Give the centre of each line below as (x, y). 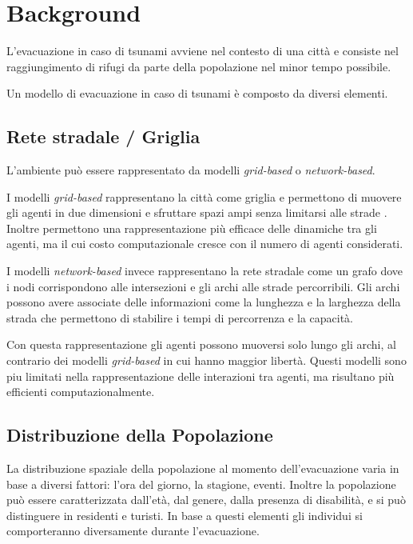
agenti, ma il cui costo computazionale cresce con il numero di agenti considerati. (205, 244)
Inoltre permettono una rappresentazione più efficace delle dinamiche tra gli (192, 228)
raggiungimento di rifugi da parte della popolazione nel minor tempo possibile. (199, 66)
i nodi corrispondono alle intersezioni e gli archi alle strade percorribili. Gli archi (203, 286)
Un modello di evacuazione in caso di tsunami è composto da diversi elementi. (197, 93)
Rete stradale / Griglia (103, 136)
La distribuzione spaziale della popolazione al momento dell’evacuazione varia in (203, 468)
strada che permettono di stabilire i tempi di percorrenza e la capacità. (180, 317)
